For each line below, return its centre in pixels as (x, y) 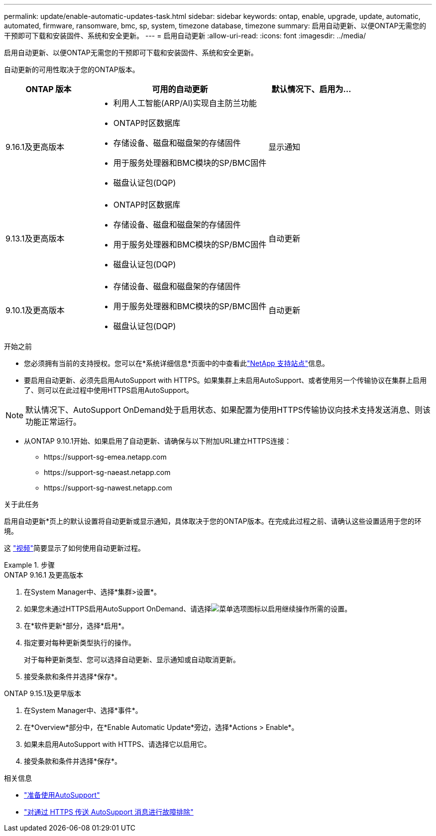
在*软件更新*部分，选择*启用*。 (76, 626)
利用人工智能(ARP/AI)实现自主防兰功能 (185, 103)
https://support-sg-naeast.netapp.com (107, 472)
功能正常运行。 (54, 422)
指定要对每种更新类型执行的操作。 (80, 643)
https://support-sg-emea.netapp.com (105, 457)
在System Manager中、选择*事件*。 (83, 710)
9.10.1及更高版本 (35, 310)
